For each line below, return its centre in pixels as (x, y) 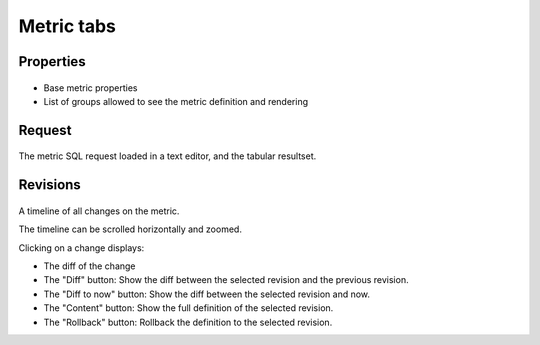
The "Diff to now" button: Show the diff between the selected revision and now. (206, 294)
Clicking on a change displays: (81, 247)
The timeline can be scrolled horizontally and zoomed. (130, 229)
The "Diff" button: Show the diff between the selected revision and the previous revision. (226, 280)
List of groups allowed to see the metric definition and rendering (176, 101)
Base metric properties (91, 87)
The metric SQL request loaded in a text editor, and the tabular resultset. (167, 156)
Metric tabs (67, 26)
